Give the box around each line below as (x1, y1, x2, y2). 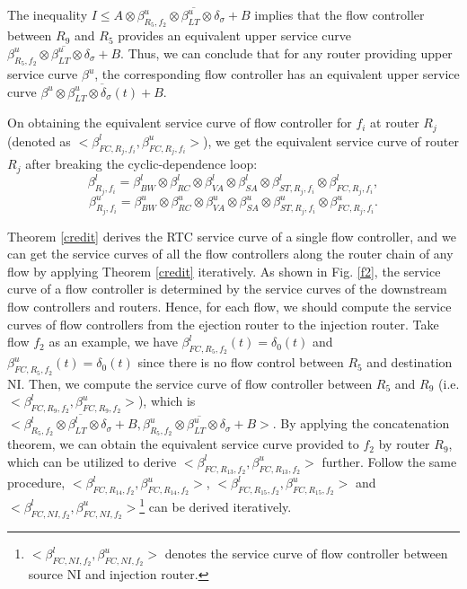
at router (370, 113, 419, 132)
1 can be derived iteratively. (139, 495, 292, 515)
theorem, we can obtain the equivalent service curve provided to (7, 435, 359, 453)
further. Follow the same (322, 452, 457, 470)
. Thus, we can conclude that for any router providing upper (120, 43, 453, 62)
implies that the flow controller (254, 5, 425, 23)
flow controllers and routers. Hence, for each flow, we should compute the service (7, 296, 452, 315)
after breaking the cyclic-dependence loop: (25, 154, 258, 173)
